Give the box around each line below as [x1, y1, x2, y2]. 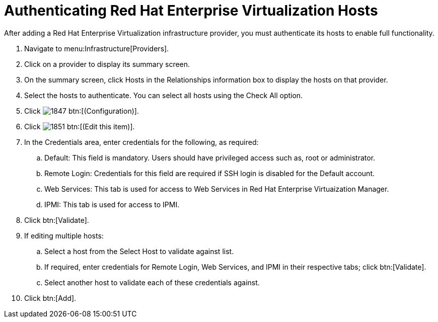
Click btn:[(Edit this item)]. [24, 122, 135, 131]
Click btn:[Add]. [24, 293, 77, 302]
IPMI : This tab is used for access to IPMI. [44, 200, 180, 209]
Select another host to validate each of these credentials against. [44, 278, 260, 287]
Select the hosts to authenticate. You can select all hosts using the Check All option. [24, 91, 303, 100]
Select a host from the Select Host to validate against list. [44, 247, 234, 256]
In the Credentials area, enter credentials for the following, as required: [24, 137, 259, 146]
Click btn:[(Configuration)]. [24, 106, 139, 115]
